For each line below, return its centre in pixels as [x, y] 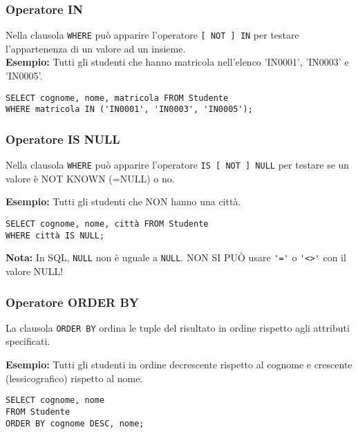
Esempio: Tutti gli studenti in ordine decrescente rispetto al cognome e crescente [179, 365]
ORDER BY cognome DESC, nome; [75, 423]
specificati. [28, 341]
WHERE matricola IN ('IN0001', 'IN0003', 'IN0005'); [129, 110]
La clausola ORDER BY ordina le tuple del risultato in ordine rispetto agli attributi [178, 327]
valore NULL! [35, 271]
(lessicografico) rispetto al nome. [74, 378]
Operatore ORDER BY [73, 302]
